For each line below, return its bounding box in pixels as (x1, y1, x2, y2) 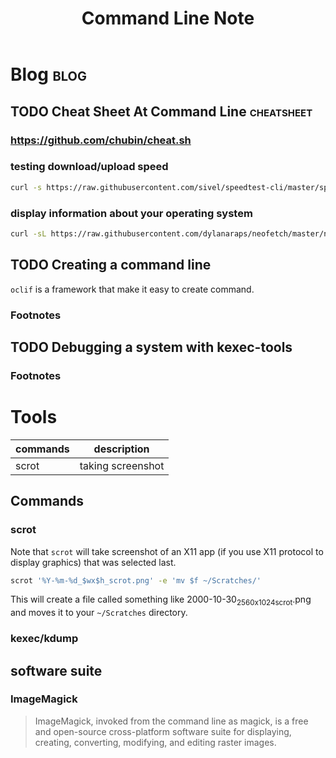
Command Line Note (81, 7, 255, 30)
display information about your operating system (10, 206, 253, 220)
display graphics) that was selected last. (10, 556, 177, 568)
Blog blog (10, 63, 88, 86)
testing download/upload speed (10, 160, 169, 174)
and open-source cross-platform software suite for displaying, (34, 725, 292, 737)
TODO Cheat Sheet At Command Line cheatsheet (10, 103, 313, 120)
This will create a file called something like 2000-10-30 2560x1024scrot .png (10, 593, 312, 608)
